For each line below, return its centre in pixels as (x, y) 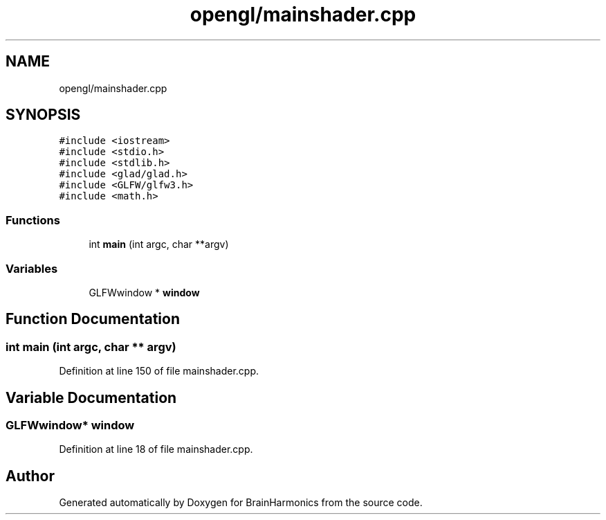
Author (30, 476)
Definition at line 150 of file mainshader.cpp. (159, 371)
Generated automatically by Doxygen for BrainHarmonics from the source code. (241, 503)
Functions (33, 220)
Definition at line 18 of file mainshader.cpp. (156, 449)
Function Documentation (93, 319)
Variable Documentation (91, 397)
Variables (32, 268)
